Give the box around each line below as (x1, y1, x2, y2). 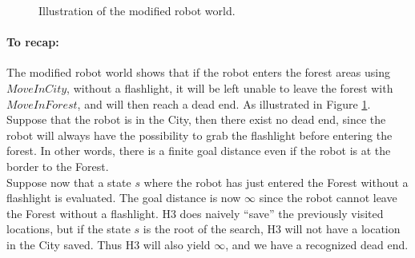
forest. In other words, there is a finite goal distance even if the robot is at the (6, 142, 391, 159)
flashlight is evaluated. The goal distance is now (6, 189, 241, 206)
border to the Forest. (6, 157, 109, 174)
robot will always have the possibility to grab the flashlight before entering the (6, 126, 393, 143)
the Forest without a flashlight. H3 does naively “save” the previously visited (6, 204, 384, 221)
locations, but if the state (6, 220, 131, 237)
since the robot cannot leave (259, 189, 397, 206)
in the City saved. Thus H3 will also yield (6, 236, 211, 252)
